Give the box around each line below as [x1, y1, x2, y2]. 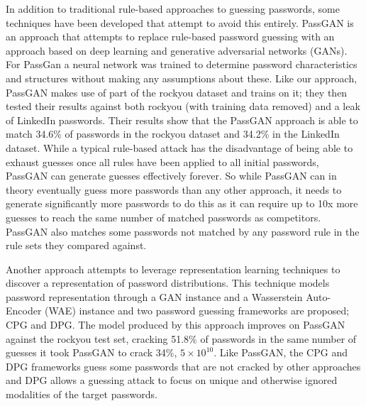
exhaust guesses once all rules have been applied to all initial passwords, [6, 154, 319, 169]
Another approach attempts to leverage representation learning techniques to [6, 261, 340, 276]
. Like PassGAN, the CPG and [213, 345, 348, 360]
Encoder [6, 303, 42, 318]
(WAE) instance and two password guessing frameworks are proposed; [45, 303, 350, 318]
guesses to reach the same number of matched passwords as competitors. [6, 209, 321, 224]
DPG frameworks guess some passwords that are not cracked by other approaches [6, 358, 361, 373]
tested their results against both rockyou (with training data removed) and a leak [6, 99, 360, 114]
